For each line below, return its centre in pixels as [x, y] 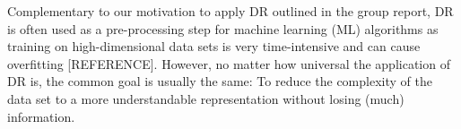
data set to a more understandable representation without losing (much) [206, 98]
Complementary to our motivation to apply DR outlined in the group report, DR [230, 11]
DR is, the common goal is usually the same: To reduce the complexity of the [220, 81]
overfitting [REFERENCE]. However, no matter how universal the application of [229, 63]
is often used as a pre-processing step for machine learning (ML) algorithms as [223, 28]
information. [41, 116]
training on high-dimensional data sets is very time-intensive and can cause [214, 46]
